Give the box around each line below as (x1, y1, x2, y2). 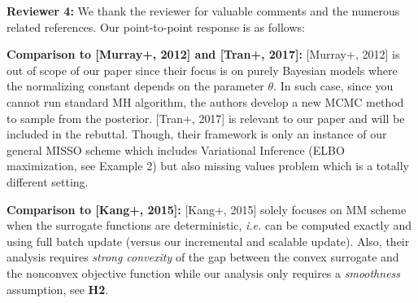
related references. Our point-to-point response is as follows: (7, 18, 305, 35)
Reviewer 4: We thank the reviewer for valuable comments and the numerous (7, 2, 400, 19)
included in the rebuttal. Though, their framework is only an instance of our (7, 125, 387, 143)
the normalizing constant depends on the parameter (7, 77, 264, 94)
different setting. (7, 173, 89, 190)
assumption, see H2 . (7, 280, 109, 297)
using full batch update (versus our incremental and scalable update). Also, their (7, 232, 410, 249)
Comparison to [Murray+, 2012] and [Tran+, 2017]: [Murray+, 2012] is (7, 46, 400, 63)
